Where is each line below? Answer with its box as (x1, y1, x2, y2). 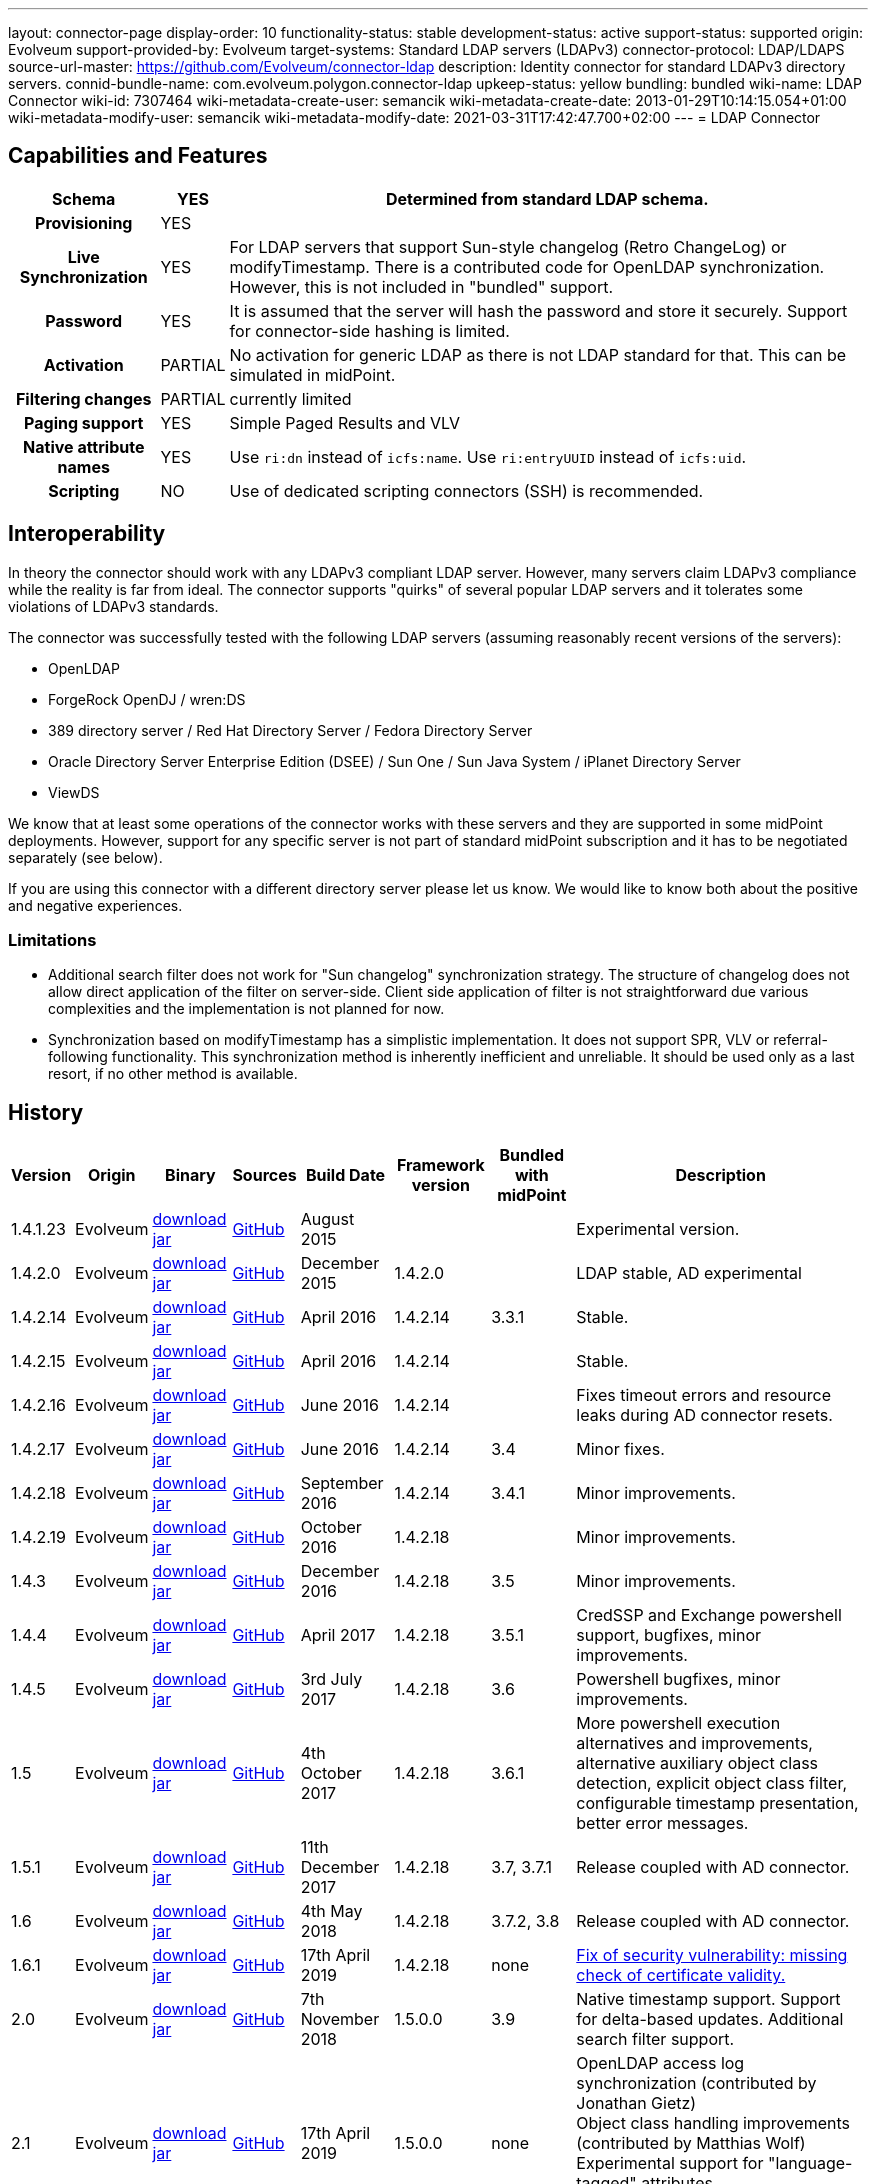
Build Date (305, 1165, 386, 1186)
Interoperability (8, 521, 166, 547)
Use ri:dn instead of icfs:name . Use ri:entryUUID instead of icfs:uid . (229, 446, 747, 467)
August (300, 1209, 355, 1230)
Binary (165, 1165, 216, 1186)
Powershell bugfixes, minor (576, 1669, 781, 1690)
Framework (396, 1155, 485, 1176)
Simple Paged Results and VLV (229, 412, 461, 433)
